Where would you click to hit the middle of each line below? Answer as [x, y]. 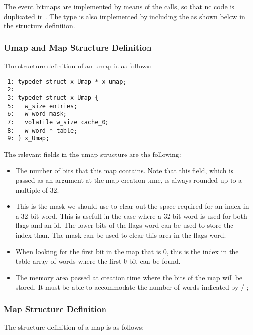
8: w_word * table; [42, 130]
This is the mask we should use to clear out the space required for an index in [132, 206]
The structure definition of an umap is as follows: [78, 66]
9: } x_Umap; [29, 139]
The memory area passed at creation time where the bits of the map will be [129, 277]
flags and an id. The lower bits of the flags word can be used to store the [124, 225]
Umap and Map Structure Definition [78, 47]
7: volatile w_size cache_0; [58, 122]
